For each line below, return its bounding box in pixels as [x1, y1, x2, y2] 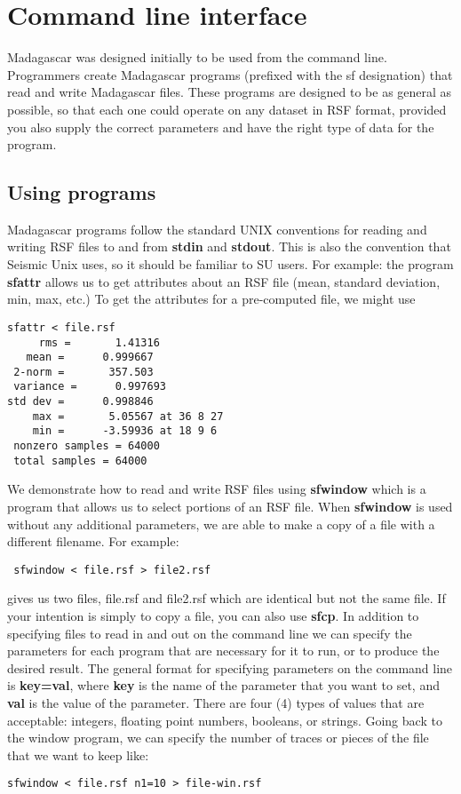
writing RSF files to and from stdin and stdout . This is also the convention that [7, 237, 451, 256]
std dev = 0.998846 [7, 395, 154, 409]
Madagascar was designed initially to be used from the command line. [7, 48, 387, 67]
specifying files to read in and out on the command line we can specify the [7, 623, 412, 642]
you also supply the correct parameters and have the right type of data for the [7, 117, 434, 136]
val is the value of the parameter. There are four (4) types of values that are [7, 694, 425, 712]
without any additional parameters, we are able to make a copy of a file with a [7, 514, 435, 533]
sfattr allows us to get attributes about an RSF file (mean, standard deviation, [7, 272, 441, 290]
